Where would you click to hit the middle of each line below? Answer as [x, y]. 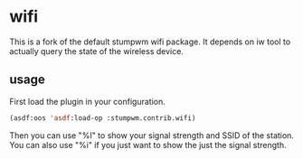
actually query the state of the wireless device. [96, 51]
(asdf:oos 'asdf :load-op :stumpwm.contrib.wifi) [103, 118]
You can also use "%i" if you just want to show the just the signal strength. [148, 145]
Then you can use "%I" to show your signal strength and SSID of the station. [151, 135]
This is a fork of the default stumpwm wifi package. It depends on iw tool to [150, 42]
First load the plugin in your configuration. [87, 101]
